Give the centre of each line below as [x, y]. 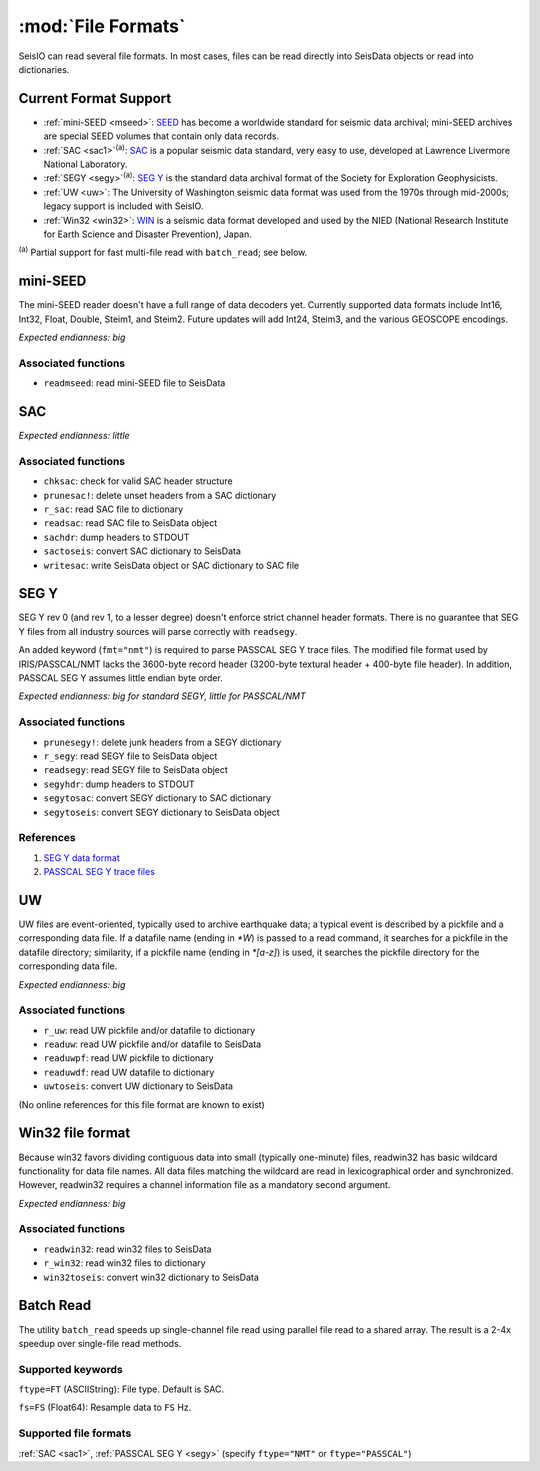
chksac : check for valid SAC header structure [138, 481]
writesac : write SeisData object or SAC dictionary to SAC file [171, 565]
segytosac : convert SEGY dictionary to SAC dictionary [157, 798]
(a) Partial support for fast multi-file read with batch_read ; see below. [163, 252]
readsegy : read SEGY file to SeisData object [136, 770]
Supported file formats [75, 1433]
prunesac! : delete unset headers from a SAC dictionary [160, 495]
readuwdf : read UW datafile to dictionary [129, 1072]
